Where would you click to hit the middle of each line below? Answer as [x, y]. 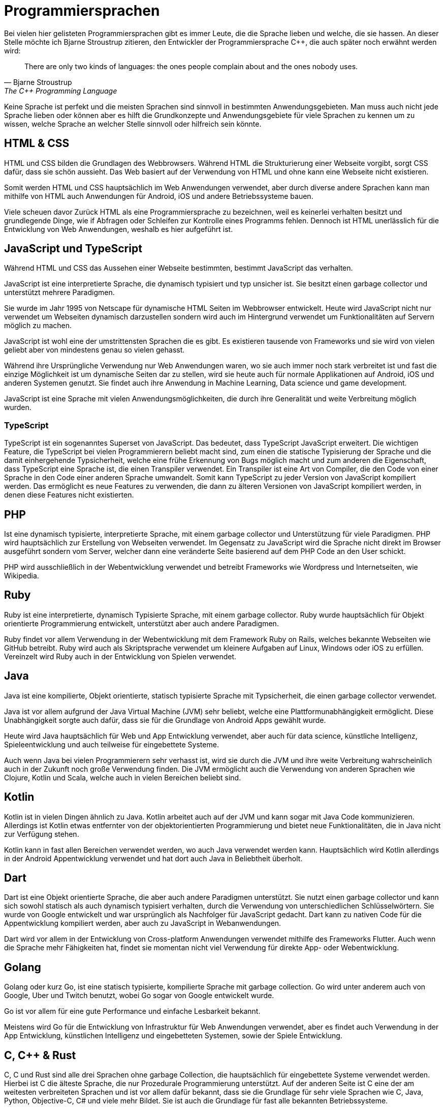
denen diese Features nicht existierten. [69, 495]
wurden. [18, 407]
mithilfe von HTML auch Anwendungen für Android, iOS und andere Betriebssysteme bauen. [159, 196]
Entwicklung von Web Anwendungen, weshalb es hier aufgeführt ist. [119, 229]
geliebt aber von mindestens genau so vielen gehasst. [94, 350]
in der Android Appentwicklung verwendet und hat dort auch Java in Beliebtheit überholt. [153, 858]
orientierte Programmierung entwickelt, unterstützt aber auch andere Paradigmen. [141, 623]
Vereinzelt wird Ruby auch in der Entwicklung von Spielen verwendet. [120, 656]
